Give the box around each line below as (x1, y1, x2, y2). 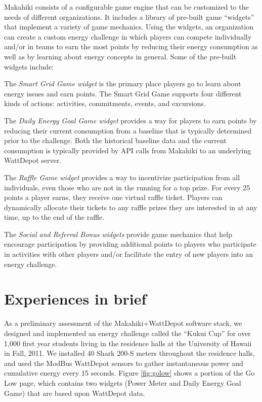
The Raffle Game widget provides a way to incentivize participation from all (4, 172, 240, 182)
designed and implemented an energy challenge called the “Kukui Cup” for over (4, 327, 251, 338)
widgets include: (4, 61, 54, 72)
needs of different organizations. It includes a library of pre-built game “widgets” (4, 11, 254, 22)
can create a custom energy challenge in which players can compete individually (4, 31, 252, 42)
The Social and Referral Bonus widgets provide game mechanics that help (4, 228, 233, 239)
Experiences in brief (4, 288, 147, 309)
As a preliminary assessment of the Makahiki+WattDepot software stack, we (4, 318, 242, 328)
